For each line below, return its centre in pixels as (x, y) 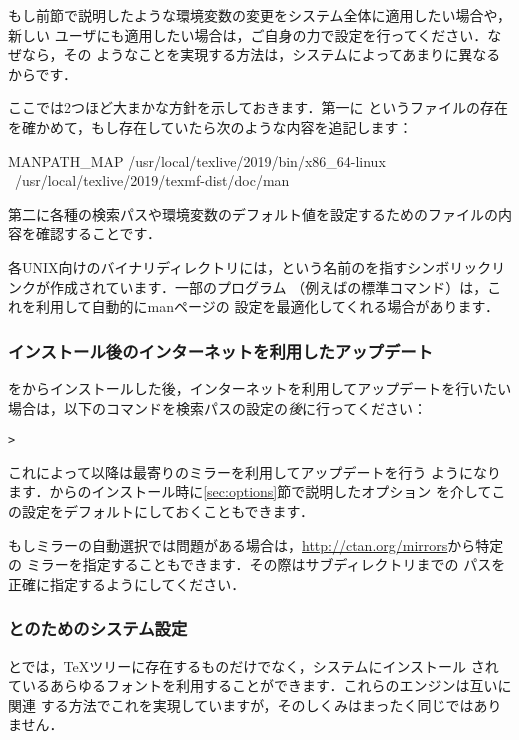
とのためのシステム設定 (98, 628)
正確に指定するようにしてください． (127, 583)
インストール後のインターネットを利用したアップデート (221, 350)
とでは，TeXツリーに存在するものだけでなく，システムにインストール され (253, 665)
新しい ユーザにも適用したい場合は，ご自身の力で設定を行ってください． (248, 34)
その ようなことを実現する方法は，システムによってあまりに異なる (282, 54)
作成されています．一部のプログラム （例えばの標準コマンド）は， (268, 286)
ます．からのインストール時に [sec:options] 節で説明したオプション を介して (250, 491)
